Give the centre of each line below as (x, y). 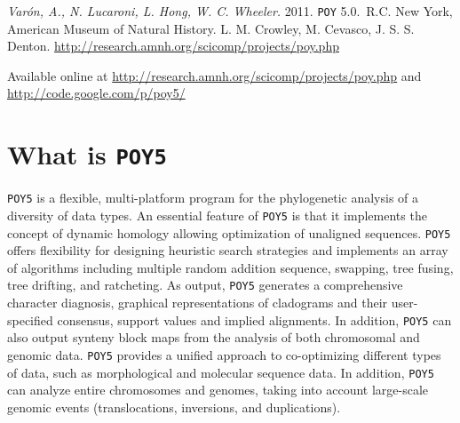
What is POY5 (87, 154)
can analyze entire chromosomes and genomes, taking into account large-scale (218, 390)
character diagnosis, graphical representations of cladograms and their (198, 303)
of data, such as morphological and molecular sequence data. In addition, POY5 (221, 372)
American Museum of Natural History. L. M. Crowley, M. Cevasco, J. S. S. (211, 28)
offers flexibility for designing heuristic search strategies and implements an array (228, 250)
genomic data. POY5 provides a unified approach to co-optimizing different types (224, 354)
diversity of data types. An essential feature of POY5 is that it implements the (217, 215)
